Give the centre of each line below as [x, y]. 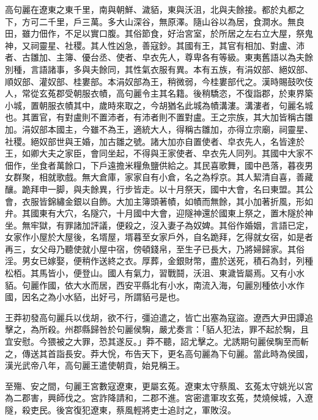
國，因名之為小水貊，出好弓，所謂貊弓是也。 [95, 297]
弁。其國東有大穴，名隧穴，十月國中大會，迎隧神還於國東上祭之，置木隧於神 [159, 213]
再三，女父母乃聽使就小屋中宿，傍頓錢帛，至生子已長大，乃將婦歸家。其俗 [155, 249]
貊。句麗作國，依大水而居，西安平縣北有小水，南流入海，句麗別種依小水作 [155, 285]
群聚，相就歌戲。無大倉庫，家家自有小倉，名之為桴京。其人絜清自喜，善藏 [163, 177]
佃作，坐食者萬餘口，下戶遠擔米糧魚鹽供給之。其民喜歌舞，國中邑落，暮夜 [155, 165]
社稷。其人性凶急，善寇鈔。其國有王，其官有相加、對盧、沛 [184, 45]
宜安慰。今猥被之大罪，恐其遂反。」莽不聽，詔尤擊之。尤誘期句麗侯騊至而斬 [157, 341]
